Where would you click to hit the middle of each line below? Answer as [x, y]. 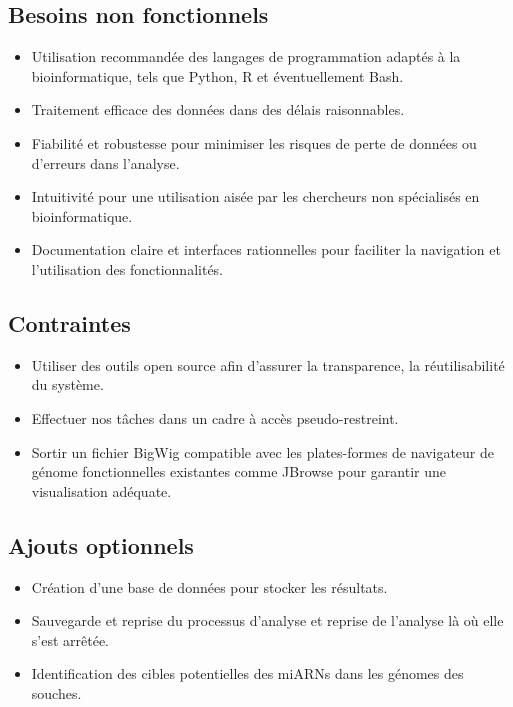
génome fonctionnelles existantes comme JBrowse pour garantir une [238, 471]
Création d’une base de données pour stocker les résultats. [209, 586]
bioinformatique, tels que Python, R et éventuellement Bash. [217, 75]
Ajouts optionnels [101, 544]
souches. [56, 692]
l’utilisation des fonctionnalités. [127, 268]
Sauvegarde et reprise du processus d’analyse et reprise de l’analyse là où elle [267, 620]
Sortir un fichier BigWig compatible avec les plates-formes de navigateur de [263, 451]
